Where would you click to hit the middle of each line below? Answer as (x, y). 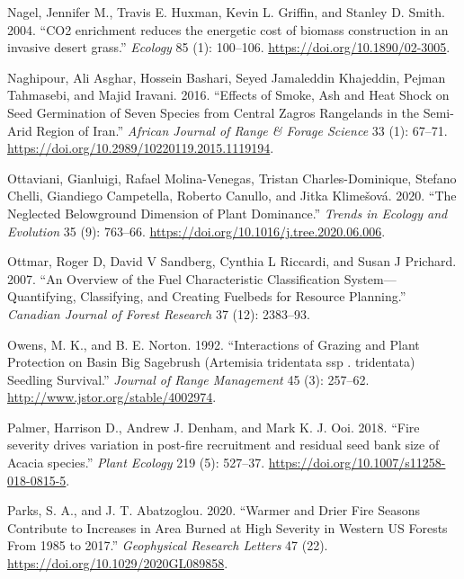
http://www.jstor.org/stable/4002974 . (112, 397)
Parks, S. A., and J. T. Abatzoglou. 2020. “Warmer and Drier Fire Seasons (214, 510)
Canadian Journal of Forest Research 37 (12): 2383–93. (159, 313)
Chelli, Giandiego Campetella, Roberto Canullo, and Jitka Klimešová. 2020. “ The (232, 196)
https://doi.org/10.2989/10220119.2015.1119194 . (141, 148)
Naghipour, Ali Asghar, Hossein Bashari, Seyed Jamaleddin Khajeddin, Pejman (227, 77)
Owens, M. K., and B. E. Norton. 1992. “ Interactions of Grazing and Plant (214, 344)
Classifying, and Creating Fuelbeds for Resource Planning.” (243, 296)
